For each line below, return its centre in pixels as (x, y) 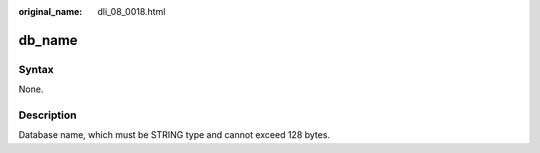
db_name (48, 40)
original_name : (50, 11)
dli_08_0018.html (131, 11)
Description (47, 115)
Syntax (36, 69)
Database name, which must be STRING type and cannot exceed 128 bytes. (174, 135)
